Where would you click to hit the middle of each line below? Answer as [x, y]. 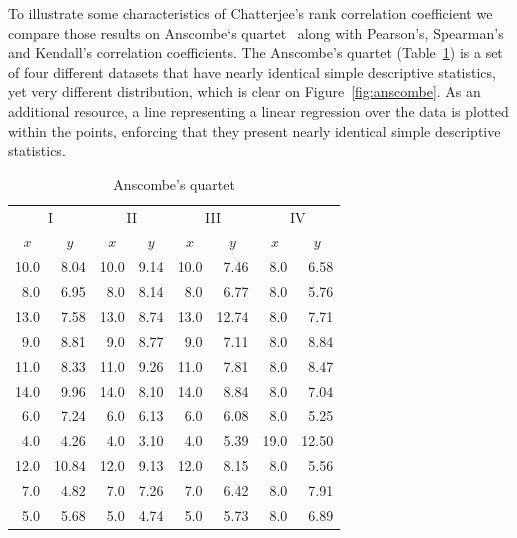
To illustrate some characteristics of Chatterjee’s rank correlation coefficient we [250, 13]
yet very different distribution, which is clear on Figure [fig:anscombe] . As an [244, 91]
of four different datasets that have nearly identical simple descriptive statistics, [252, 71]
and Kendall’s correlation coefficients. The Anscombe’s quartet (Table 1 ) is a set [255, 52]
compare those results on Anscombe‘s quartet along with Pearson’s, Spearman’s [256, 32]
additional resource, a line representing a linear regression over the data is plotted [258, 110]
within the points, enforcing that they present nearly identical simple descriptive [254, 130]
